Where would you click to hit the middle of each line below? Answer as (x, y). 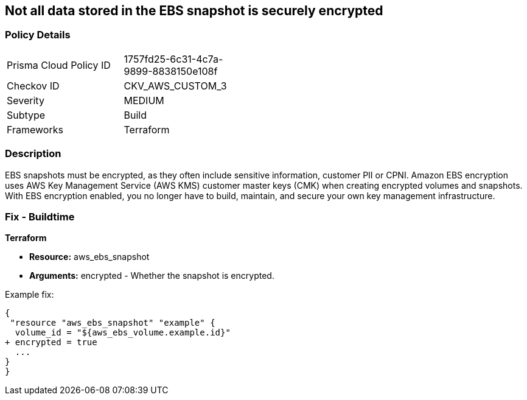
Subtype (26, 115)
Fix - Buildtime (40, 216)
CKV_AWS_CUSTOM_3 (175, 86)
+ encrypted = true (51, 342)
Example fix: (30, 295)
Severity (26, 100)
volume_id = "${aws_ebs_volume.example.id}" (123, 333)
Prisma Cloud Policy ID (59, 65)
